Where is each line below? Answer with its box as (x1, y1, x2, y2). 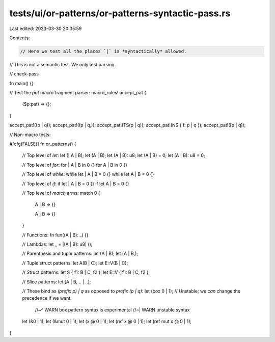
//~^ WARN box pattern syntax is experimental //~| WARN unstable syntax (35, 306, 190, 313)
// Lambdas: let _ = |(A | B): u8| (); (22, 241, 93, 247)
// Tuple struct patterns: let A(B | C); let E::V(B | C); (22, 260, 128, 266)
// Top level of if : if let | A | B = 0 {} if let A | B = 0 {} (22, 180, 129, 187)
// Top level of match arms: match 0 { (22, 190, 100, 196)
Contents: (9, 35, 30, 41)
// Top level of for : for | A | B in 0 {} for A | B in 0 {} (22, 162, 127, 168)
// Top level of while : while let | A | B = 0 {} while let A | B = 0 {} (22, 171, 154, 177)
